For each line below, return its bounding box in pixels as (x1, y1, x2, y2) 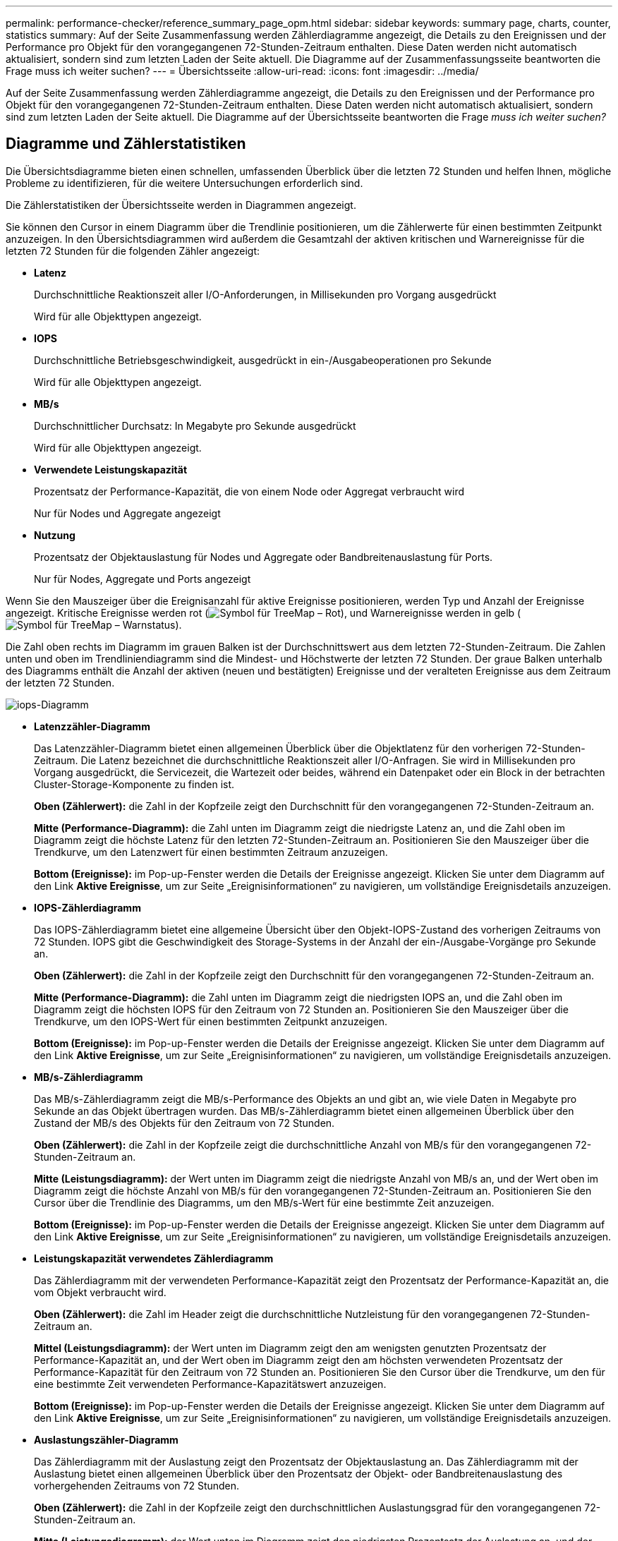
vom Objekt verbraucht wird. (34, 1286, 166, 1298)
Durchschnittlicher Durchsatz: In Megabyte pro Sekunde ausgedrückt (34, 419, 356, 432)
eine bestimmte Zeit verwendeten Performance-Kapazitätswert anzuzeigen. (34, 1377, 387, 1390)
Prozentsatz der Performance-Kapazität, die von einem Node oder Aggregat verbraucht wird (34, 485, 465, 497)
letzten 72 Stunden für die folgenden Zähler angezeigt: (6, 244, 260, 257)
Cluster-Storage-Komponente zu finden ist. (34, 778, 235, 790)
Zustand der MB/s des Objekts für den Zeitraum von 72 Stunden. (34, 1116, 335, 1129)
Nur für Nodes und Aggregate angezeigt (34, 507, 221, 519)
